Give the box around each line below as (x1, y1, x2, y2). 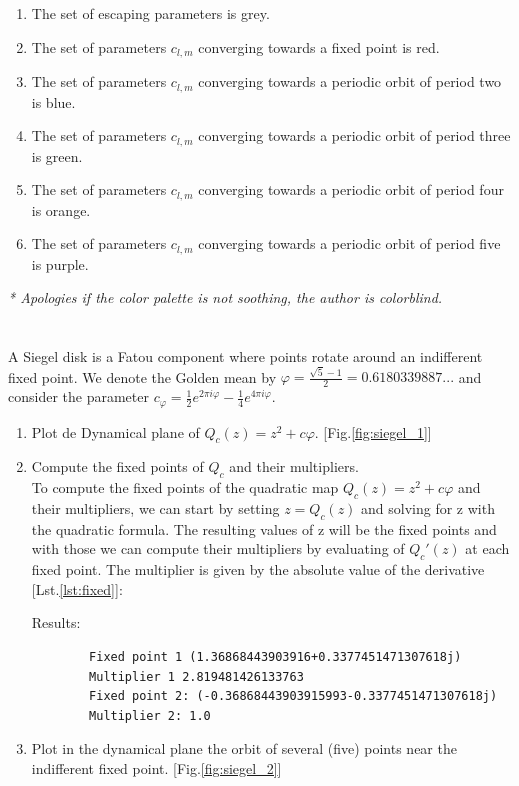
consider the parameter (8, 386, 149, 407)
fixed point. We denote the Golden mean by (8, 366, 277, 387)
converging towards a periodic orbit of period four (198, 179, 504, 200)
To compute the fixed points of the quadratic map (31, 477, 339, 498)
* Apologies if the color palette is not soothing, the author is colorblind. (8, 287, 443, 308)
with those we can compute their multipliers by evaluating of (31, 538, 405, 559)
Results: (31, 612, 81, 633)
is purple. (31, 253, 89, 274)
